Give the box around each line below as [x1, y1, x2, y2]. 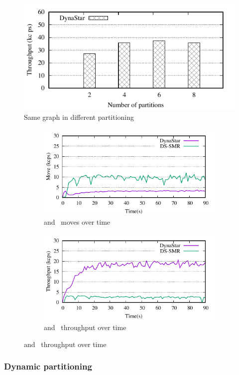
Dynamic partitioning [4, 360, 92, 373]
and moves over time [44, 217, 111, 227]
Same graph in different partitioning [24, 111, 134, 122]
